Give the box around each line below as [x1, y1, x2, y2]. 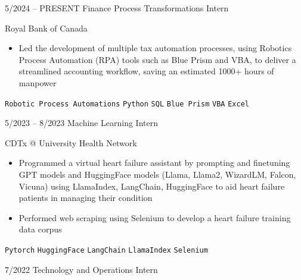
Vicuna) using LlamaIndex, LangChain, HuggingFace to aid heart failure [18, 180, 285, 192]
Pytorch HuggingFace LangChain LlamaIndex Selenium [5, 246, 208, 254]
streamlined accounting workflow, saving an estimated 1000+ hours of [18, 65, 274, 77]
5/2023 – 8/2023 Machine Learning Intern [5, 117, 158, 129]
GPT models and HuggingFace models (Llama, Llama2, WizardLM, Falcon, [18, 168, 296, 180]
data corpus [18, 223, 62, 235]
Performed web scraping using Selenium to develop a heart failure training [18, 211, 291, 224]
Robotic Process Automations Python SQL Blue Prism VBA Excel [5, 99, 249, 108]
